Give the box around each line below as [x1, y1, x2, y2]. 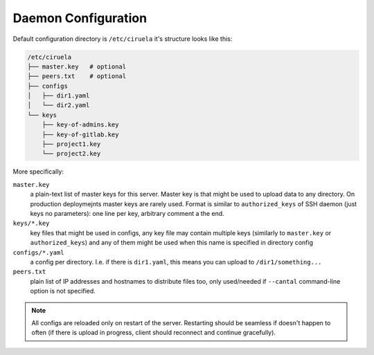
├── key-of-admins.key [42, 121, 119, 129]
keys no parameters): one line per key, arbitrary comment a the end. [30, 209, 224, 217]
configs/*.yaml [12, 248, 65, 256]
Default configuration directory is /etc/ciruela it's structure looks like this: [12, 35, 233, 43]
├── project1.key [42, 140, 101, 148]
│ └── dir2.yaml [27, 101, 90, 109]
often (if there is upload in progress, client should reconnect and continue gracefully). [31, 329, 276, 337]
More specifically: [12, 167, 64, 176]
